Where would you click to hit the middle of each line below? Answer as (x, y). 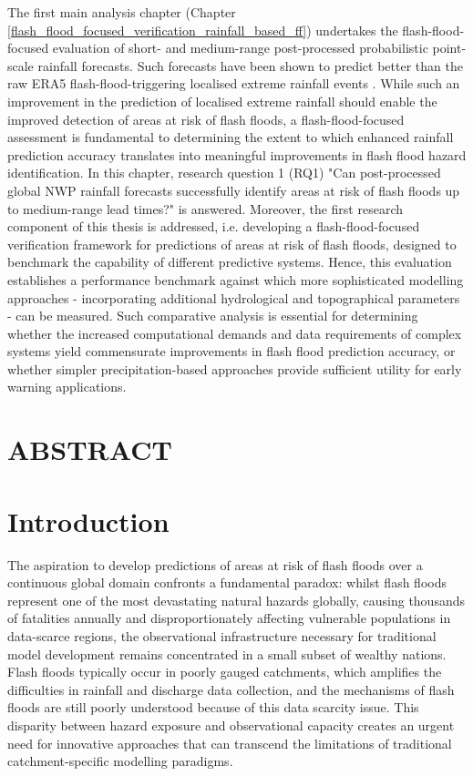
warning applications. (67, 387)
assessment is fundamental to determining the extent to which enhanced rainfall (231, 137)
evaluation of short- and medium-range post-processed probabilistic (240, 48)
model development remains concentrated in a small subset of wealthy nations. (227, 653)
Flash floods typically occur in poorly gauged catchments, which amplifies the (225, 672)
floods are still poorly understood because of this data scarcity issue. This (213, 707)
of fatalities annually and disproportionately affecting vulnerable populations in (229, 618)
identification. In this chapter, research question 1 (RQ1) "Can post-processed (224, 173)
